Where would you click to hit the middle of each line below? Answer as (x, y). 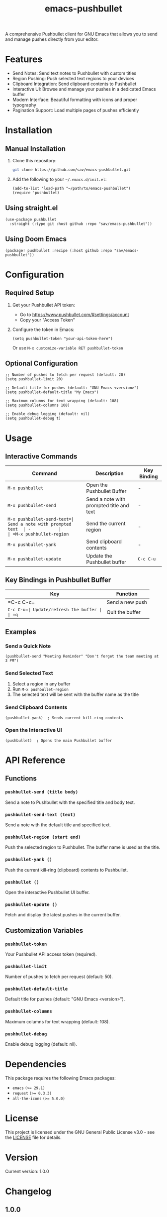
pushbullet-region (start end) (43, 837)
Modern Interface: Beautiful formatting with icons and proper (75, 100)
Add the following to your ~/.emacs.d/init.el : (59, 179)
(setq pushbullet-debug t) (33, 419)
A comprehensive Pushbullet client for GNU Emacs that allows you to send (81, 34)
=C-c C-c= (21, 602)
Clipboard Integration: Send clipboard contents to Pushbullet (74, 84)
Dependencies (36, 1064)
